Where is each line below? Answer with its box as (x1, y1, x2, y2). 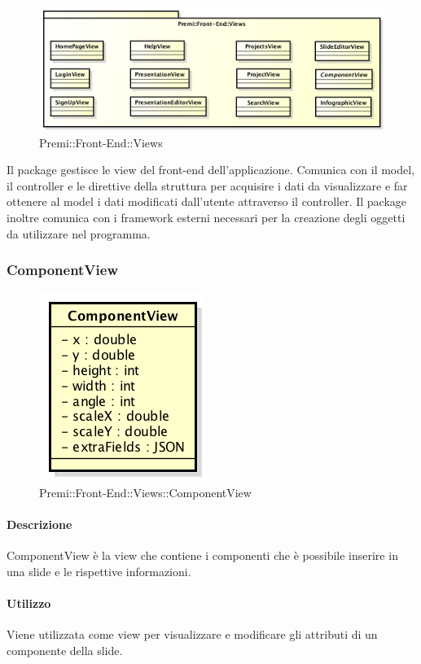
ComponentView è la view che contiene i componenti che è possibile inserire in (7, 547, 398, 564)
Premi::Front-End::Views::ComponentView (39, 483, 252, 500)
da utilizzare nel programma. (7, 225, 151, 242)
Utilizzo (7, 595, 51, 612)
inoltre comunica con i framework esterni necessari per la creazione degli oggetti (7, 208, 406, 225)
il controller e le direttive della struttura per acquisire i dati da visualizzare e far (7, 177, 408, 194)
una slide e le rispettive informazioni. (7, 562, 191, 579)
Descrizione (7, 516, 72, 533)
